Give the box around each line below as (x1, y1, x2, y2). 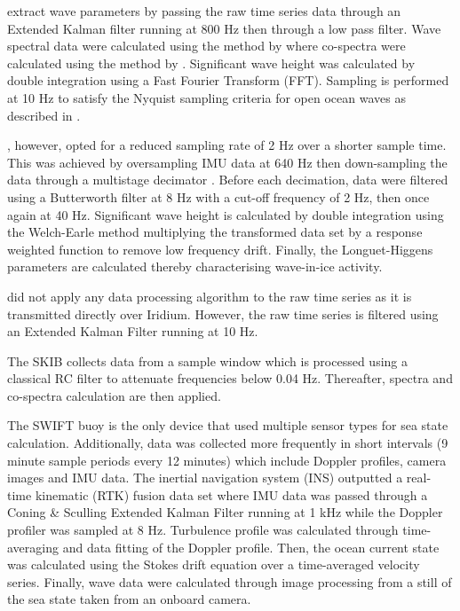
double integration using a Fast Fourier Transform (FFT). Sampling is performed (7, 71, 449, 90)
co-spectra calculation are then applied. (7, 386, 221, 404)
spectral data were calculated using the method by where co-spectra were (7, 36, 406, 55)
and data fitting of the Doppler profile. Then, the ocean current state (62, 537, 440, 556)
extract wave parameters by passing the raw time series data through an (7, 2, 401, 20)
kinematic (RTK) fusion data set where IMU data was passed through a (35, 485, 428, 504)
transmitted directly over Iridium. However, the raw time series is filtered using (7, 304, 439, 323)
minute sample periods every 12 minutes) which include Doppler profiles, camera (7, 450, 447, 469)
